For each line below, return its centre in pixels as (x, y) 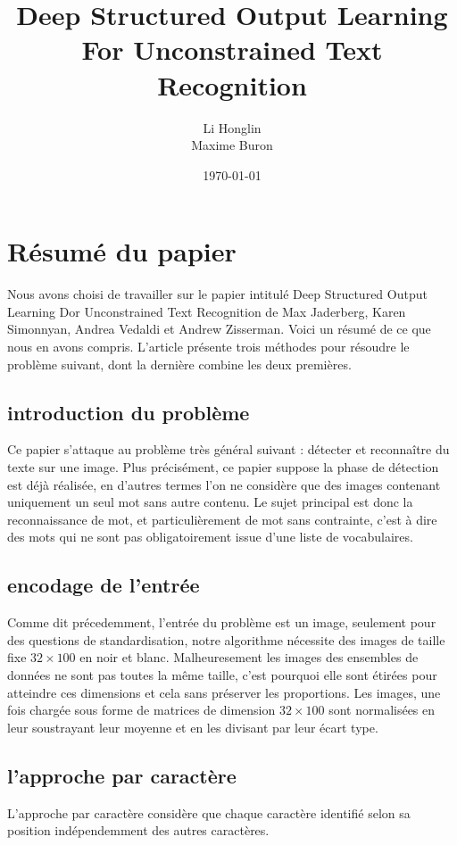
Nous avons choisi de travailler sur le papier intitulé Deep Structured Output (217, 294)
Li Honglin (232, 127)
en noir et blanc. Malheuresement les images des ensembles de (249, 657)
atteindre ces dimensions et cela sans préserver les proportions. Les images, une (224, 692)
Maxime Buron (232, 145)
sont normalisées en (382, 710)
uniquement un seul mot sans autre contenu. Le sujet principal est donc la (210, 502)
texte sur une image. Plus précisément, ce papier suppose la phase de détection (223, 466)
